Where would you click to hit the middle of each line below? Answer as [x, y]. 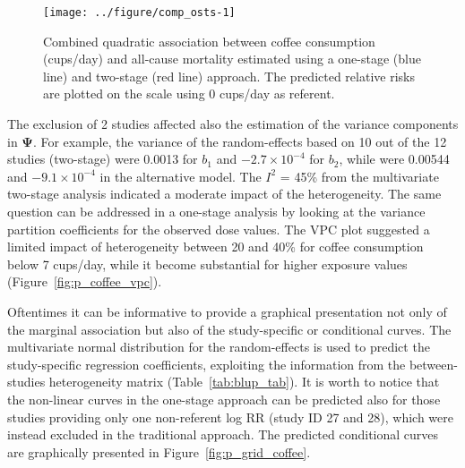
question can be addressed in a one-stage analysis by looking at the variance [216, 211]
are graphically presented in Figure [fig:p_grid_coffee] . [159, 451]
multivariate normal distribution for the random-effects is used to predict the [219, 347]
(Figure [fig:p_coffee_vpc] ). [85, 281]
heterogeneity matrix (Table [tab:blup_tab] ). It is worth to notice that [244, 382]
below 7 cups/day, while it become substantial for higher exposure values [207, 264]
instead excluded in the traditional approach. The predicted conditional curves [223, 434]
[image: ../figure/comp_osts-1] [139, 13]
